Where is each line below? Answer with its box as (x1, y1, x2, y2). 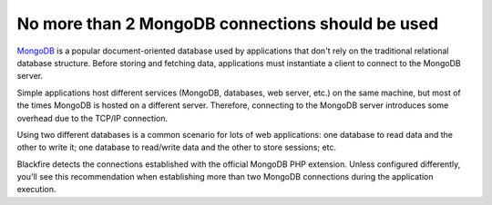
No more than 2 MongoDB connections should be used (16, 14, 439, 34)
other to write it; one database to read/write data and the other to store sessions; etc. (16, 142, 337, 153)
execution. (16, 184, 56, 195)
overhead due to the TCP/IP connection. (16, 112, 169, 123)
